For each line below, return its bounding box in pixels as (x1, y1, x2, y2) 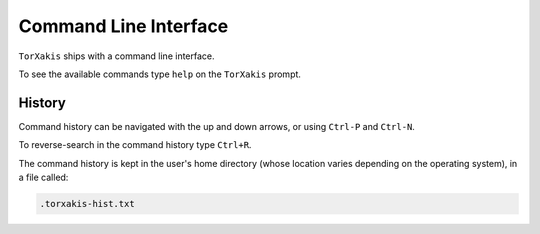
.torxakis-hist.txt (39, 198, 135, 209)
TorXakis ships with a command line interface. (18, 50, 215, 62)
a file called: (18, 171, 69, 184)
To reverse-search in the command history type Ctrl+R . (18, 139, 252, 151)
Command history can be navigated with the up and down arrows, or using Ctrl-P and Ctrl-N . (18, 120, 415, 132)
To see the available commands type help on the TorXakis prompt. (18, 68, 302, 80)
